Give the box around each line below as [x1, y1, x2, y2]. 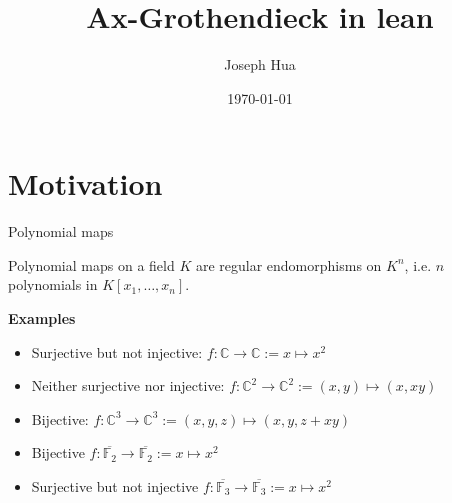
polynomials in [8, 274, 98, 295]
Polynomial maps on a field [8, 254, 175, 275]
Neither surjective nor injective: [31, 375, 225, 396]
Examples [8, 308, 76, 329]
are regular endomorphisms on [195, 254, 382, 275]
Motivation [8, 163, 163, 204]
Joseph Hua [224, 54, 296, 75]
